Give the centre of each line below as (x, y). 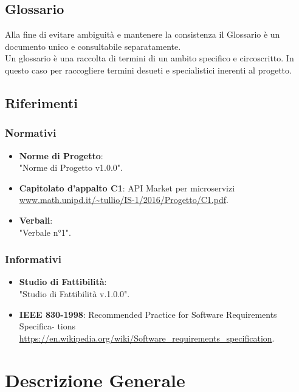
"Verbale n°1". (45, 232)
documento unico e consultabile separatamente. (93, 46)
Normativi (31, 133)
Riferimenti (41, 102)
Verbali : (36, 220)
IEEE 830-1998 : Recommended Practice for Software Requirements (148, 314)
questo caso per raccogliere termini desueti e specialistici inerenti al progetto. (148, 70)
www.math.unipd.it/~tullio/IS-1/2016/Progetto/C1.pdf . (124, 200)
